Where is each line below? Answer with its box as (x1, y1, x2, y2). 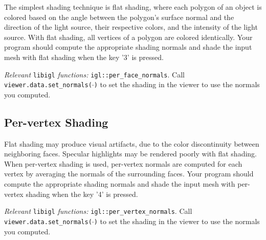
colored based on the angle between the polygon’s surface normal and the (4, 11, 234, 22)
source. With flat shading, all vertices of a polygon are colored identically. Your (4, 31, 253, 42)
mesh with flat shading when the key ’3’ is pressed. (4, 51, 164, 62)
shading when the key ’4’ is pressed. (26, 188, 138, 199)
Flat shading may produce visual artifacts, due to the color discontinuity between (4, 138, 259, 149)
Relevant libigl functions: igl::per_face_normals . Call (4, 69, 185, 79)
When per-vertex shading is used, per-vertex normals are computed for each (4, 158, 242, 169)
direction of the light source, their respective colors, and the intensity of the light (4, 22, 258, 32)
